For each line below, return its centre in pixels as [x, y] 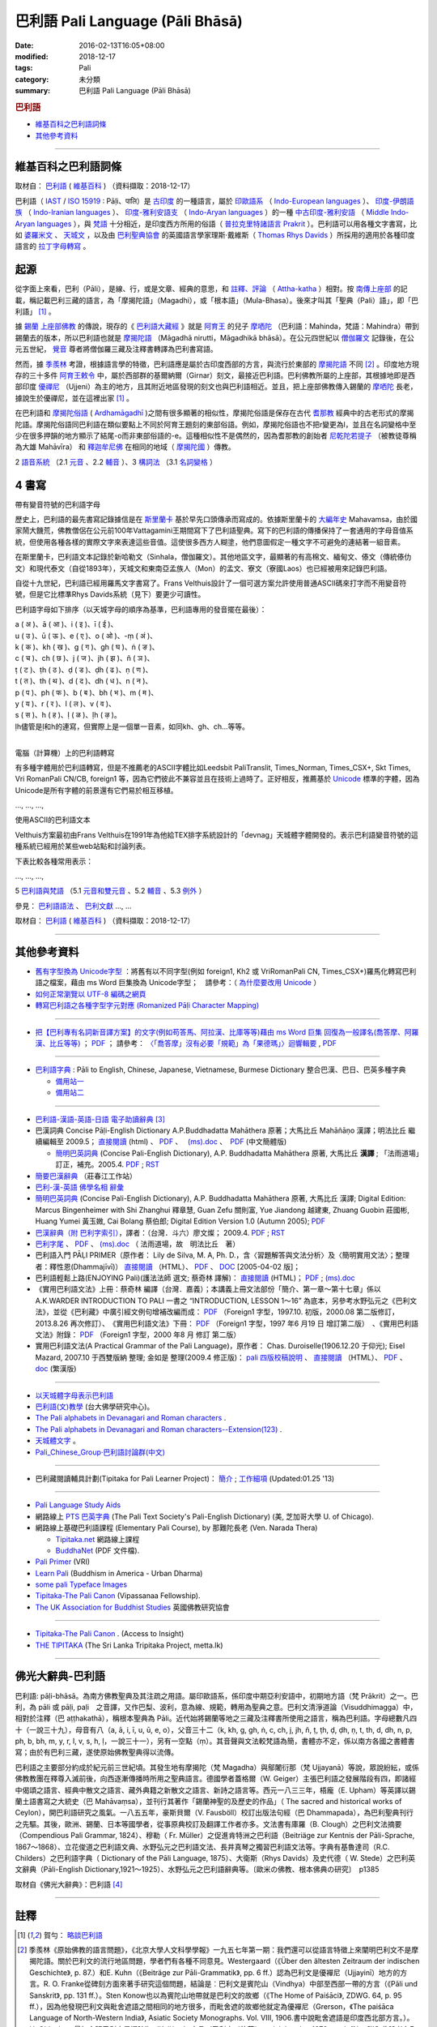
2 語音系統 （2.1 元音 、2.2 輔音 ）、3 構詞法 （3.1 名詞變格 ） [116, 461]
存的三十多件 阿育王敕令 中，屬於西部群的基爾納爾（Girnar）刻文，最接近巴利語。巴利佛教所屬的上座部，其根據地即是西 [215, 375]
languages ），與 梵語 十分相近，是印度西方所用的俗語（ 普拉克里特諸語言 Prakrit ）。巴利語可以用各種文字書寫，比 [227, 224]
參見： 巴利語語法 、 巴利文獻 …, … [73, 906]
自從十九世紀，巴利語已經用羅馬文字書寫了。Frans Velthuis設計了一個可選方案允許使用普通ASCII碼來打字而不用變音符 [211, 583]
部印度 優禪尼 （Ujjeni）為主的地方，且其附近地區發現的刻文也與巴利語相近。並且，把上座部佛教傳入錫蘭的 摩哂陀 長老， [216, 387]
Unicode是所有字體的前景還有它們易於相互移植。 [96, 790]
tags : [24, 68]
